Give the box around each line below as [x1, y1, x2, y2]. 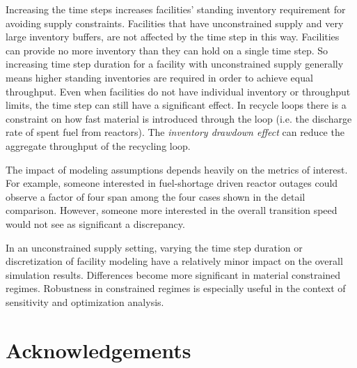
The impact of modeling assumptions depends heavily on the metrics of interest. [6, 162, 348, 176]
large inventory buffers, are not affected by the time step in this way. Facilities [6, 29, 340, 44]
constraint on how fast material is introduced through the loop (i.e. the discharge [6, 111, 352, 125]
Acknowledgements [6, 335, 191, 364]
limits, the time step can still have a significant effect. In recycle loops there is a [6, 98, 347, 112]
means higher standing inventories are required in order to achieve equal [6, 70, 313, 84]
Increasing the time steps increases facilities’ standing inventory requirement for [6, 2, 346, 16]
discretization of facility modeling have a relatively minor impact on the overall [6, 254, 343, 268]
